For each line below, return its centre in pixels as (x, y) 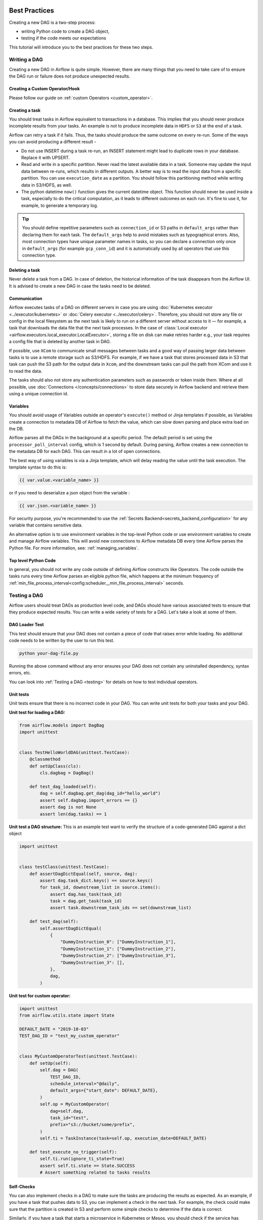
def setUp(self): (50, 1063)
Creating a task (25, 110)
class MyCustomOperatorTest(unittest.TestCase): (78, 1056)
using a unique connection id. (39, 393)
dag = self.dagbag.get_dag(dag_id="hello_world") (100, 793)
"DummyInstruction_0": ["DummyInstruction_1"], (118, 942)
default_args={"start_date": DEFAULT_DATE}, (104, 1090)
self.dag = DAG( (59, 1070)
